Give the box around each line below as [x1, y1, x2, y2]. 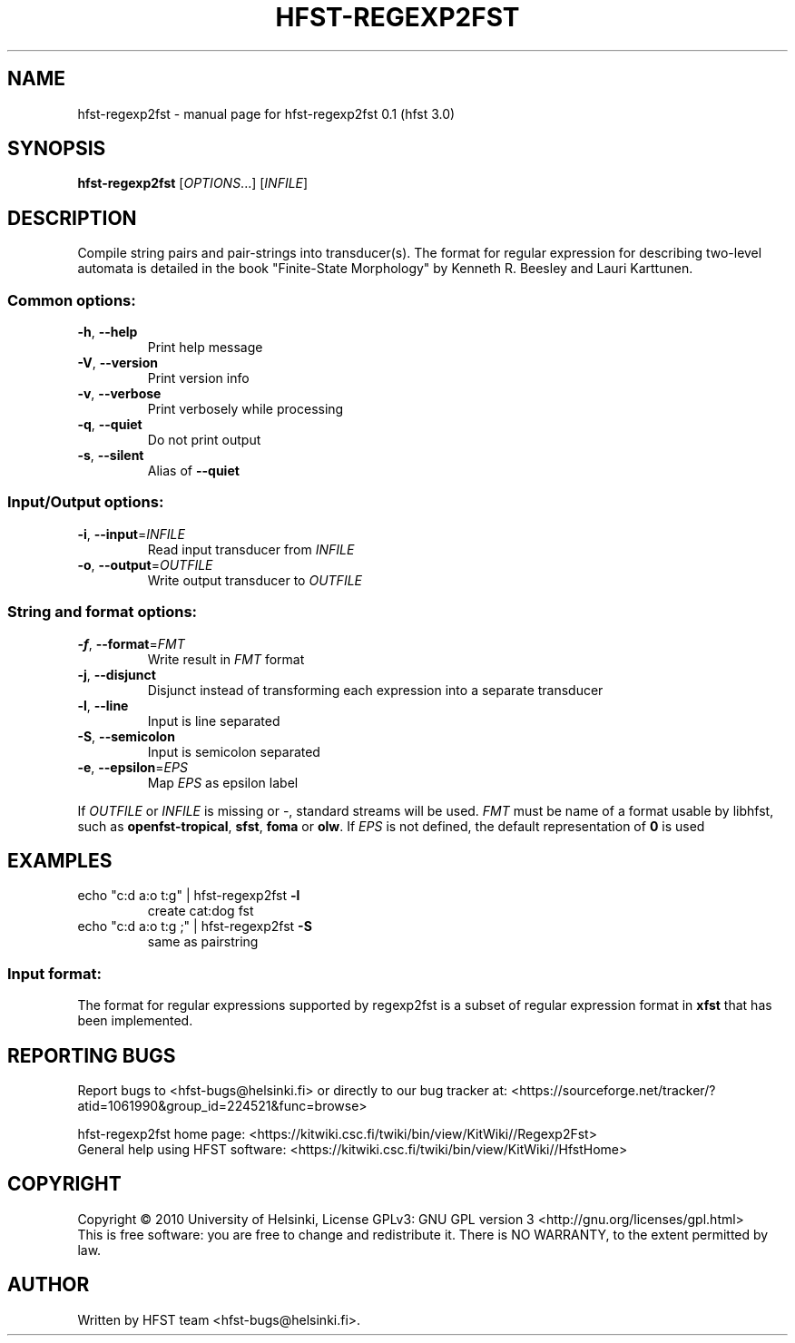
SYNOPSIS [7, 137, 106, 161]
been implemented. [77, 1013, 193, 1029]
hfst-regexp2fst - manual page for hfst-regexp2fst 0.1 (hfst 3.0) [77, 105, 456, 122]
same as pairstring [147, 934, 259, 950]
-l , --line [77, 697, 129, 713]
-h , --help [77, 324, 138, 340]
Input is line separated [147, 712, 280, 729]
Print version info [147, 370, 250, 387]
